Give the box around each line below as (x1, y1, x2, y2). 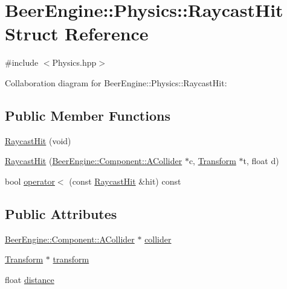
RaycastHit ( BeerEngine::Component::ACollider (5, 154, 182, 167)
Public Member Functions (5, 106, 170, 124)
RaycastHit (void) (5, 134, 71, 147)
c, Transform (189, 154, 236, 167)
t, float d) (243, 154, 279, 167)
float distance (5, 273, 54, 285)
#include (5, 56, 39, 69)
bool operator (5, 174, 55, 187)
